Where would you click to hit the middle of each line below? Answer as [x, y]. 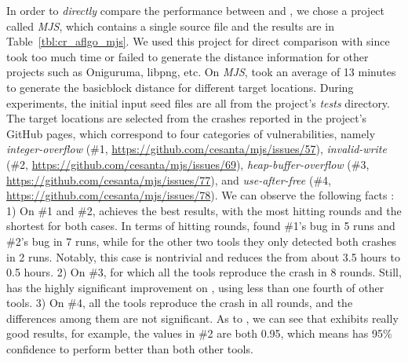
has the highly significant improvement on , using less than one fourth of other [195, 287]
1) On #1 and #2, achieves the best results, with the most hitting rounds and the [204, 210]
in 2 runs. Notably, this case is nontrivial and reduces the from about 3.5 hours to [203, 256]
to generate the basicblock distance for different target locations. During [180, 87]
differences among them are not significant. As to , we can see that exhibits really [202, 318]
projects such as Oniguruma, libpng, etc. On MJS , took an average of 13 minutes [201, 72]
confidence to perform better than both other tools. [130, 349]
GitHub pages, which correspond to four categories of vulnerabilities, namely [191, 133]
